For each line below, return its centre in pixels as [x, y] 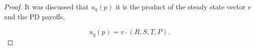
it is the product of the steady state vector [181, 6]
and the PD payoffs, [35, 17]
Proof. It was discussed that [47, 6]
